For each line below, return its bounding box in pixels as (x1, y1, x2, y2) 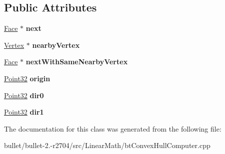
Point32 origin (4, 73, 50, 83)
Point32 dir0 (4, 90, 44, 100)
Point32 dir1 (4, 107, 44, 117)
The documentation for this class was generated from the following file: (4, 123, 221, 134)
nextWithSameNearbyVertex (25, 56, 128, 67)
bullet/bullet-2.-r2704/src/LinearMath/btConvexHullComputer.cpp (4, 140, 210, 151)
